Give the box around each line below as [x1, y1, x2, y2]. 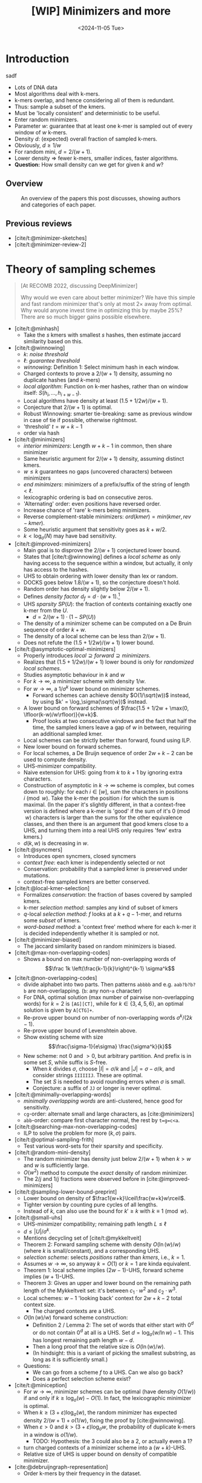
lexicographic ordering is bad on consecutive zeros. [23, 494, 154, 501]
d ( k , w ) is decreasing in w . [23, 839, 89, 847]
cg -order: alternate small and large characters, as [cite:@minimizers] [23, 1110, 195, 1117]
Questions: [23, 1362, 51, 1370]
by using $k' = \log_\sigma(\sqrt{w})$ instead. [32, 698, 148, 705]
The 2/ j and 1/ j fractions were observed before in [23, 1175, 146, 1183]
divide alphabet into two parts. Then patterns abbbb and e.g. [23, 980, 173, 988]
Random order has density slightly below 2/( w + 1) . [23, 585, 150, 592]
